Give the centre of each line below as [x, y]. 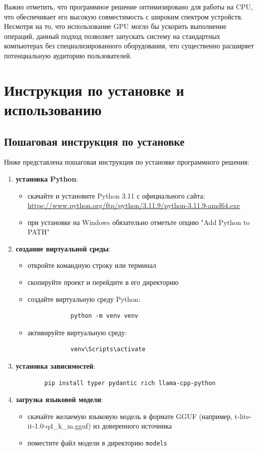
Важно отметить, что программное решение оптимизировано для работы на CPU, [129, 6]
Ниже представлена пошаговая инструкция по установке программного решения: [127, 162]
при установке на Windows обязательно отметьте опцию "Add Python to [139, 222]
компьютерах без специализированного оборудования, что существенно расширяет [129, 46]
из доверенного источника [132, 426]
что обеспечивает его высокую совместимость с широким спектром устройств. [124, 16]
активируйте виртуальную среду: [77, 332]
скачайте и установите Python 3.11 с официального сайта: [116, 195]
